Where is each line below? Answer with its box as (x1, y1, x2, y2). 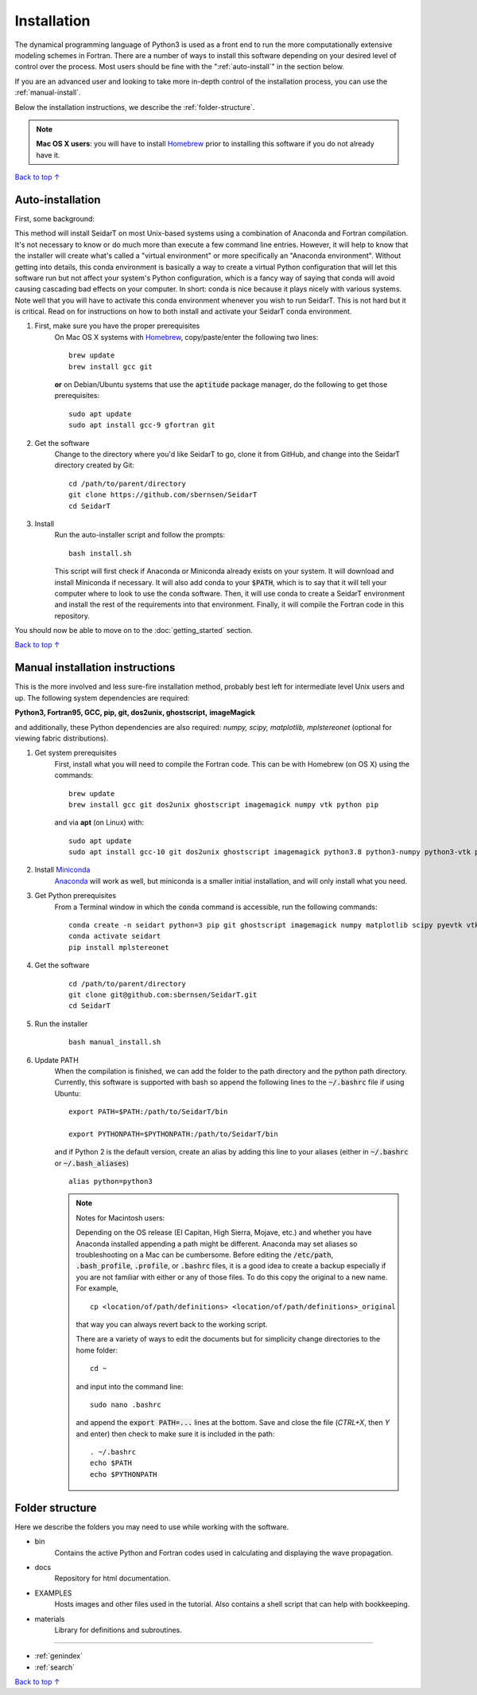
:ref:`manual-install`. (14, 88, 81, 97)
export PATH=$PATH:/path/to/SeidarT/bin (68, 1107, 228, 1116)
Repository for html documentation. (54, 1573, 171, 1584)
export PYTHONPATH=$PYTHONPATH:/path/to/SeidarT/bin (68, 1129, 278, 1138)
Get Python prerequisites (34, 891, 117, 900)
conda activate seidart (68, 931, 161, 941)
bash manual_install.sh (68, 1037, 161, 1047)
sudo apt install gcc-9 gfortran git (68, 420, 216, 430)
